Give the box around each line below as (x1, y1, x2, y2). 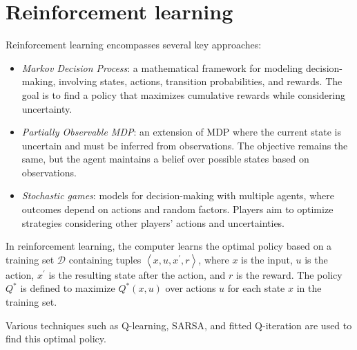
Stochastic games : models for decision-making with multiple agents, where (21, 188, 334, 203)
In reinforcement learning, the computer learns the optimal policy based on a (6, 239, 332, 253)
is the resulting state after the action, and (48, 267, 226, 282)
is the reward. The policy (235, 267, 342, 282)
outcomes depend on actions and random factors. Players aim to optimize (21, 202, 334, 217)
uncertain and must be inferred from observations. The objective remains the (21, 138, 348, 152)
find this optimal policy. (6, 331, 106, 346)
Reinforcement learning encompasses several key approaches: (6, 37, 262, 52)
